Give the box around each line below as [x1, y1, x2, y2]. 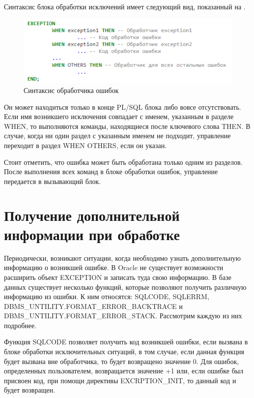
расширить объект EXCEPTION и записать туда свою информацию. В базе [4, 272, 231, 282]
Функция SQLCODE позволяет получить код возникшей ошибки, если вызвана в [4, 337, 248, 347]
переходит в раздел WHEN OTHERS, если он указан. [4, 140, 167, 151]
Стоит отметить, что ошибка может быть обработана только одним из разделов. [4, 156, 243, 167]
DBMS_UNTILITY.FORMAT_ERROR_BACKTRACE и [4, 301, 183, 311]
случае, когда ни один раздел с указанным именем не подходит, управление [4, 130, 231, 141]
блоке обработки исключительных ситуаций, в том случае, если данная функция [4, 346, 245, 357]
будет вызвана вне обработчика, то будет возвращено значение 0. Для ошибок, [4, 356, 239, 366]
